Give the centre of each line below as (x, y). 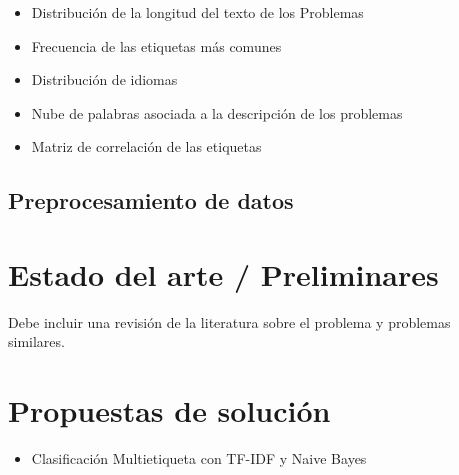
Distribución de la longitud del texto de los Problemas (197, 12)
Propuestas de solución (169, 410)
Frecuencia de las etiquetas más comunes (156, 45)
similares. (36, 341)
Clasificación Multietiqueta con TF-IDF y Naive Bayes (199, 458)
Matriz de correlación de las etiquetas (146, 146)
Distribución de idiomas (104, 79)
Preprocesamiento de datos (151, 200)
